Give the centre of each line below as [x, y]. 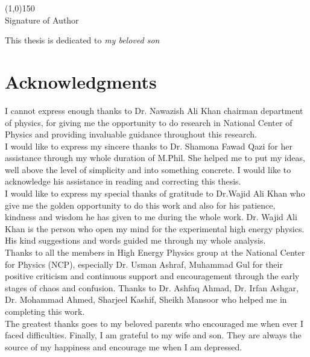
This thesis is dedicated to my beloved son [82, 40]
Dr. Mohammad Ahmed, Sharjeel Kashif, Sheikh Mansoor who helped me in [146, 299]
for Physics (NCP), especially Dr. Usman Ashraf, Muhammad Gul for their [144, 264]
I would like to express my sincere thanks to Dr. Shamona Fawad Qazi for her [149, 146]
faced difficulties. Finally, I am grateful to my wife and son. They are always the [153, 335]
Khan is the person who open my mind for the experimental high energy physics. [155, 228]
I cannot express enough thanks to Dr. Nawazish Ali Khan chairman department [154, 110]
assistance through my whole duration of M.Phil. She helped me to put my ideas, [155, 158]
